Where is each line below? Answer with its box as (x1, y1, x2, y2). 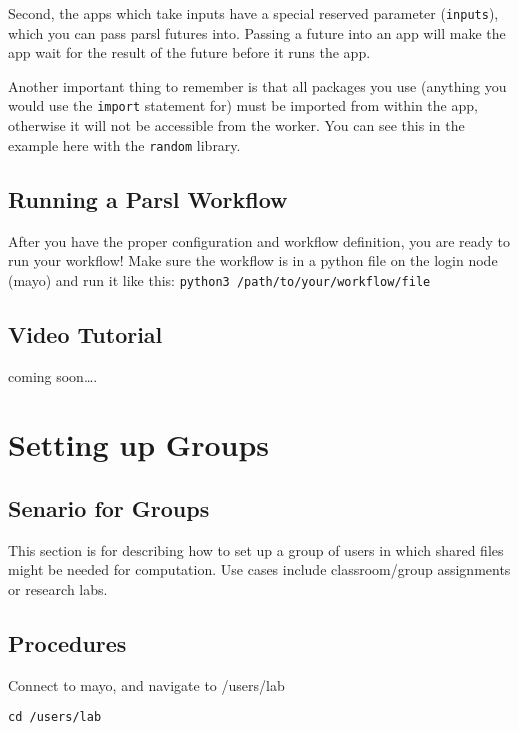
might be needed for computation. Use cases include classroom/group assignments (8, 559, 511, 580)
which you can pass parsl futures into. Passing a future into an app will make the (8, 22, 506, 43)
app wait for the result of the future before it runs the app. (8, 42, 371, 63)
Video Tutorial (8, 318, 163, 349)
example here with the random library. (8, 134, 241, 155)
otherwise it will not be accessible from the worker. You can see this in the (8, 115, 465, 136)
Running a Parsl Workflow (8, 183, 288, 214)
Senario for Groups (8, 492, 210, 523)
